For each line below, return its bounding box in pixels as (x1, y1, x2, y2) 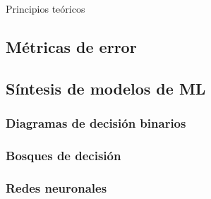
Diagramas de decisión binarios (6, 114, 186, 132)
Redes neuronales (6, 179, 107, 196)
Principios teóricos (6, 1, 85, 16)
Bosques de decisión (6, 146, 121, 164)
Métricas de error (6, 35, 137, 57)
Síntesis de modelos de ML (6, 77, 206, 99)
